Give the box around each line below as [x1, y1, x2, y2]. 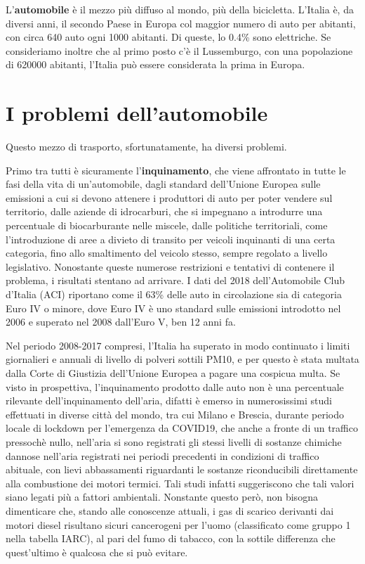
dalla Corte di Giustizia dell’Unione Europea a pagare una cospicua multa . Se [6, 366, 340, 380]
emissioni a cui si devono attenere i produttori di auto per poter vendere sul [6, 190, 333, 205]
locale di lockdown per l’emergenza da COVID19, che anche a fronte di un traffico [6, 421, 358, 435]
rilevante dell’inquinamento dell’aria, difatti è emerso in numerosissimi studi [6, 393, 332, 408]
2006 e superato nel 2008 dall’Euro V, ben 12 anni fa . [6, 314, 236, 329]
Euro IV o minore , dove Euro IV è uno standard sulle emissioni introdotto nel [6, 300, 341, 315]
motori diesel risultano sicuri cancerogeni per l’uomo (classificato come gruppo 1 [6, 517, 351, 532]
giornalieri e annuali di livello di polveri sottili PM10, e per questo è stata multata [6, 352, 359, 366]
